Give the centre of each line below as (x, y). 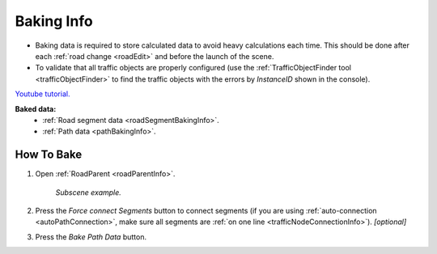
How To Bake (49, 155)
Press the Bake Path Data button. (91, 237)
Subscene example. (88, 192)
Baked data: (36, 108)
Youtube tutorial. (42, 94)
